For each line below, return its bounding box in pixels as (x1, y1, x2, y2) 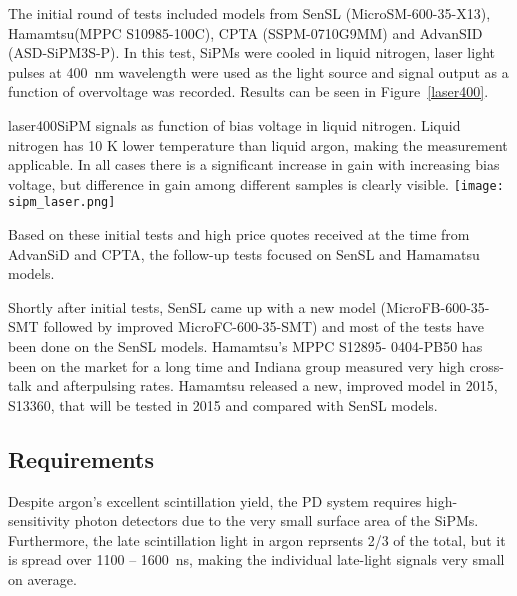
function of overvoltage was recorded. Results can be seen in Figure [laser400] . (8, 81, 489, 102)
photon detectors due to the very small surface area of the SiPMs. (74, 510, 479, 531)
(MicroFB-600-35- (380, 296, 490, 317)
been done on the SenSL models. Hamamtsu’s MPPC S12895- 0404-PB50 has (8, 336, 483, 357)
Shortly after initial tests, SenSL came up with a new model (8, 296, 376, 317)
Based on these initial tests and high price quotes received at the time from (8, 224, 470, 245)
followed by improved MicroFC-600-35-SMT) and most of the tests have (43, 316, 485, 337)
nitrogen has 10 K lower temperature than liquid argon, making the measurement (8, 134, 508, 155)
